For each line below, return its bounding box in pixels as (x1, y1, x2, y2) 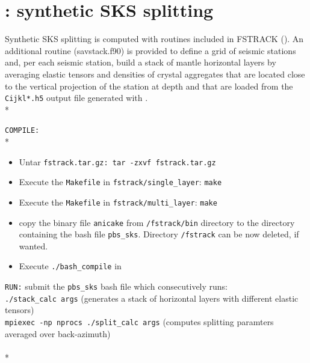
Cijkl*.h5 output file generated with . (5, 91, 148, 104)
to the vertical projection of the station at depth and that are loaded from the (5, 79, 293, 92)
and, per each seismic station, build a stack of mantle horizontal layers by (5, 56, 276, 69)
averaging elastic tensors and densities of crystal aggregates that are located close (5, 67, 305, 80)
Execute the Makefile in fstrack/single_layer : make (19, 175, 222, 188)
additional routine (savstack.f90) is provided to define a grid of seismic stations (5, 44, 296, 56)
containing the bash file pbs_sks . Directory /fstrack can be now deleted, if (19, 228, 299, 240)
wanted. (19, 239, 48, 252)
